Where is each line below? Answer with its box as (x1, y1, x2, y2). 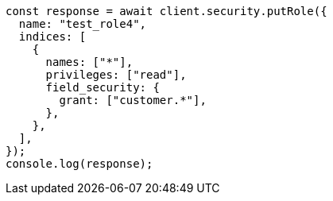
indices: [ (18, 30, 87, 43)
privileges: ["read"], (45, 68, 187, 81)
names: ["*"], (45, 56, 134, 68)
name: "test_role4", (18, 17, 147, 30)
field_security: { (45, 81, 160, 94)
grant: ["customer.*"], (59, 94, 207, 106)
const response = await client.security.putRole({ (6, 5, 327, 17)
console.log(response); (6, 157, 153, 170)
